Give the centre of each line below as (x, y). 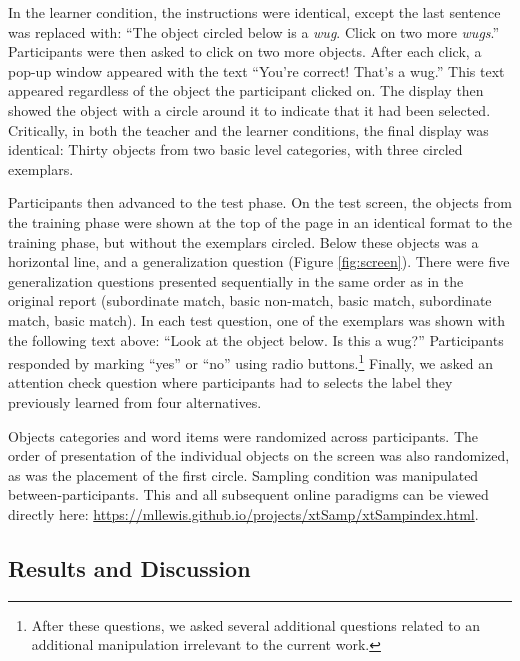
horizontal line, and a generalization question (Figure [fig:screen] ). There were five (259, 261)
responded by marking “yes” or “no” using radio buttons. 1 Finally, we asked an (250, 361)
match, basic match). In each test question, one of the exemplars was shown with (257, 319)
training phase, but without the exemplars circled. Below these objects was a (243, 241)
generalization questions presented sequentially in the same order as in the (236, 280)
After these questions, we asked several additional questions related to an (256, 624)
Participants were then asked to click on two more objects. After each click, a (245, 51)
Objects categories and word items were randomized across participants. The (243, 435)
